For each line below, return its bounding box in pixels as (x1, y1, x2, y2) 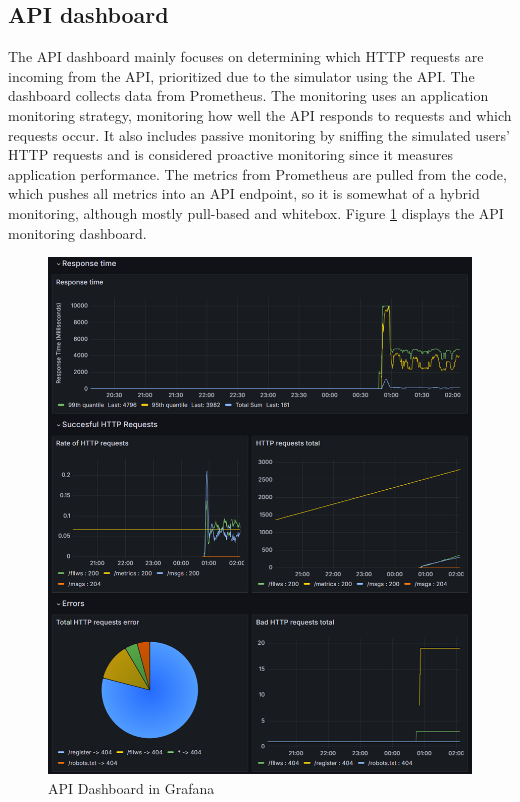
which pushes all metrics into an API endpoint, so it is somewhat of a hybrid (8, 183, 480, 204)
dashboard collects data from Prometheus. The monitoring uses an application (8, 85, 489, 106)
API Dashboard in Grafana (48, 777, 215, 798)
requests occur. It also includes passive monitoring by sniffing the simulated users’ (8, 124, 510, 145)
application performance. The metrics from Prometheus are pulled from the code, (8, 163, 507, 184)
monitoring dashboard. (8, 222, 147, 243)
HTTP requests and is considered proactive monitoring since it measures (8, 144, 454, 165)
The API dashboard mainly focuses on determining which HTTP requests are (8, 46, 484, 67)
